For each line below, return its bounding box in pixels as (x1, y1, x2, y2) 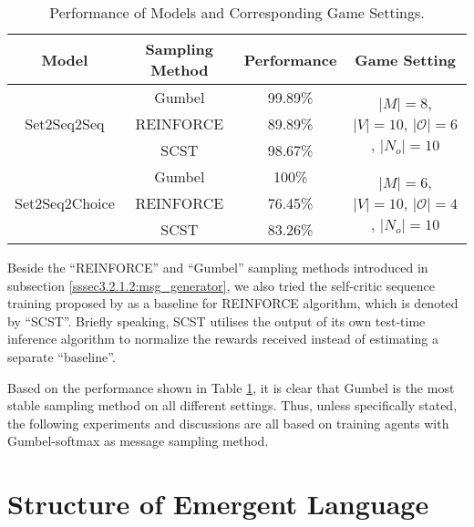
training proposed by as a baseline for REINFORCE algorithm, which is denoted (7, 294, 459, 313)
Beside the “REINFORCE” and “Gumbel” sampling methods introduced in (7, 258, 428, 276)
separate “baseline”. (7, 346, 116, 366)
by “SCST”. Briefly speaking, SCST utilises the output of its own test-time (7, 311, 426, 330)
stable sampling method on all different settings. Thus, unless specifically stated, (7, 396, 458, 415)
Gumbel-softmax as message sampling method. (7, 431, 269, 450)
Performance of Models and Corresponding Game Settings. (49, 2, 425, 23)
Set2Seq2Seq (25, 113, 105, 134)
